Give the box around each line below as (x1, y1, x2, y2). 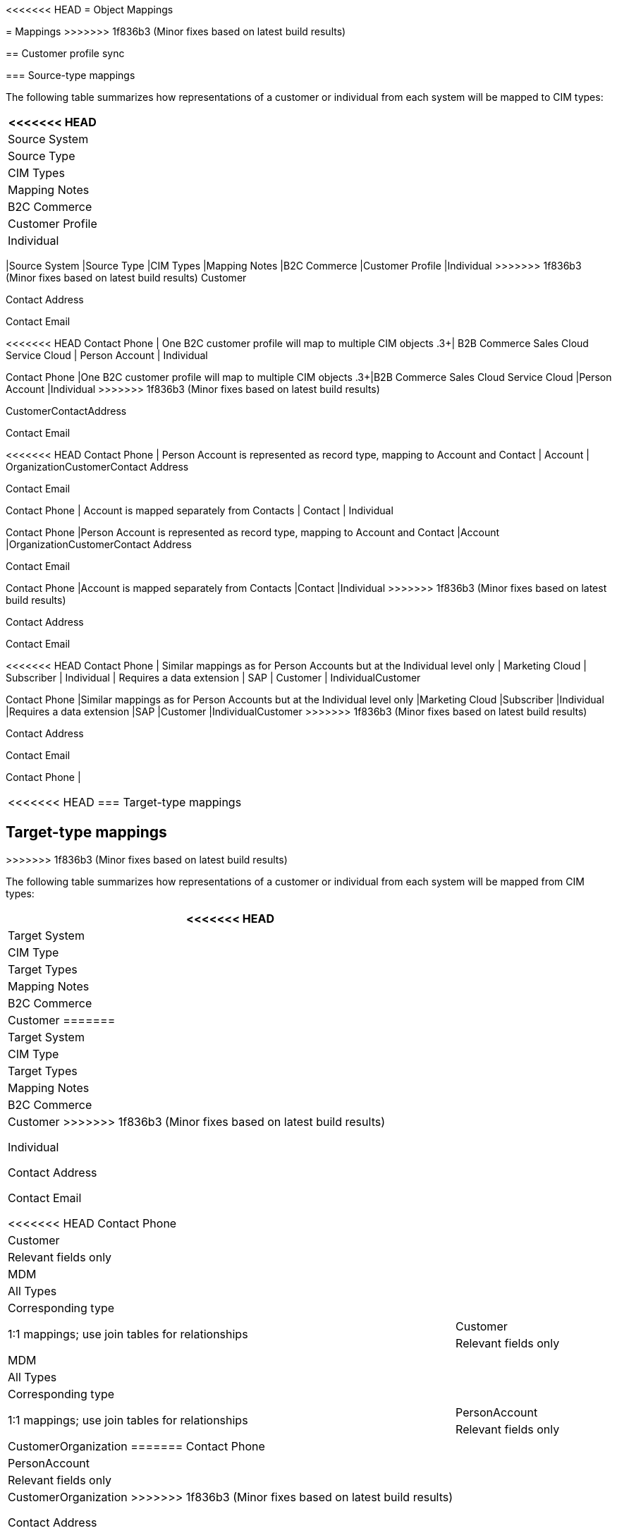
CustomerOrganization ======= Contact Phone (8, 1438, 265, 1453)
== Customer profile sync (6, 47, 125, 59)
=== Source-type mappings (6, 69, 135, 81)
